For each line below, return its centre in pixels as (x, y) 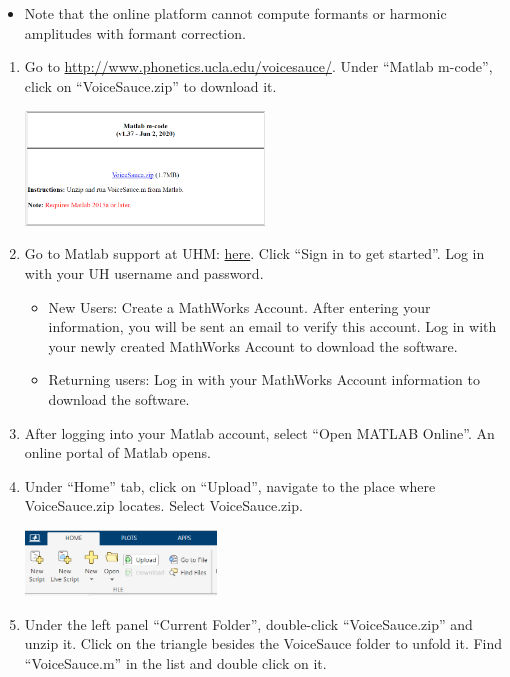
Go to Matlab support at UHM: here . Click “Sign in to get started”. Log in (254, 253)
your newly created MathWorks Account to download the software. (253, 345)
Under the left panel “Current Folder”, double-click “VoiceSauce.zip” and (248, 623)
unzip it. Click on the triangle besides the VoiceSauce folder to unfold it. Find (263, 643)
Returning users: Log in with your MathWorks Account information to (264, 379)
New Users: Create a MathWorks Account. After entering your (239, 306)
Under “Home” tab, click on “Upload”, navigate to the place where (230, 485)
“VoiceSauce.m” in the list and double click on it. (175, 663)
